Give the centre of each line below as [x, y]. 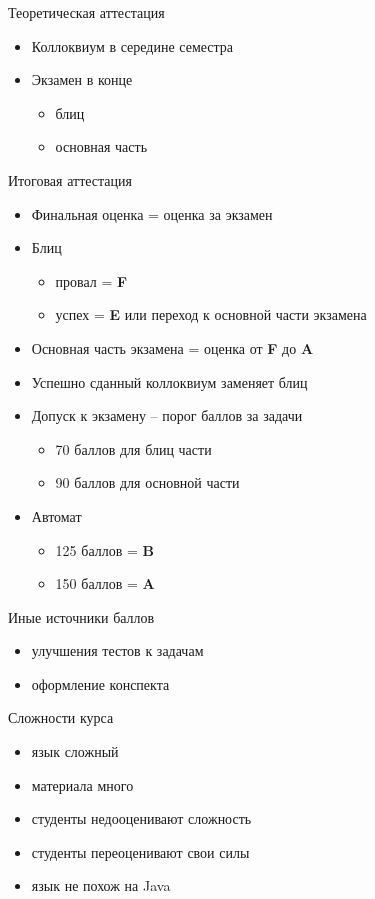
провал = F [91, 280]
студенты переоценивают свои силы [140, 851]
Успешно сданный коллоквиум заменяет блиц [169, 381]
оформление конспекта [100, 683]
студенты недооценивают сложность [141, 818]
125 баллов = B [104, 549]
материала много [82, 784]
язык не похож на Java [101, 885]
